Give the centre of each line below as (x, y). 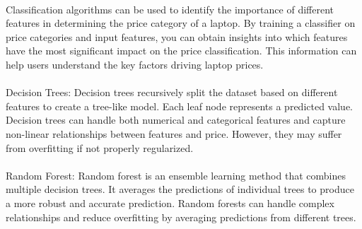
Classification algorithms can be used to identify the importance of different (170, 9)
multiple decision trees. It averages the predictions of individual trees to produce (180, 189)
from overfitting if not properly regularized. (100, 147)
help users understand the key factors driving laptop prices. (135, 64)
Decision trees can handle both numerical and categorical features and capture (176, 120)
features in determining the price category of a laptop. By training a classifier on (181, 23)
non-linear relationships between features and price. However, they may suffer (174, 133)
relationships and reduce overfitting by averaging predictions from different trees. (181, 217)
